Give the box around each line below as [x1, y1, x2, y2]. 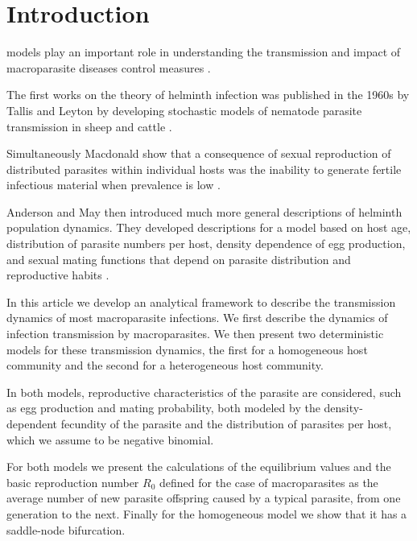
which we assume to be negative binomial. [6, 431, 214, 448]
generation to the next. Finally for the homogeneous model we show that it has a [6, 505, 407, 522]
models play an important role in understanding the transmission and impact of [6, 43, 401, 60]
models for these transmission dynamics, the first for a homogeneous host [6, 341, 368, 357]
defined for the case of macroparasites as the [159, 473, 378, 490]
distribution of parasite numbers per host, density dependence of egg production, [6, 235, 406, 252]
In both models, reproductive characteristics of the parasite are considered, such [6, 383, 402, 400]
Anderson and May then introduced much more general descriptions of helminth [6, 203, 403, 220]
